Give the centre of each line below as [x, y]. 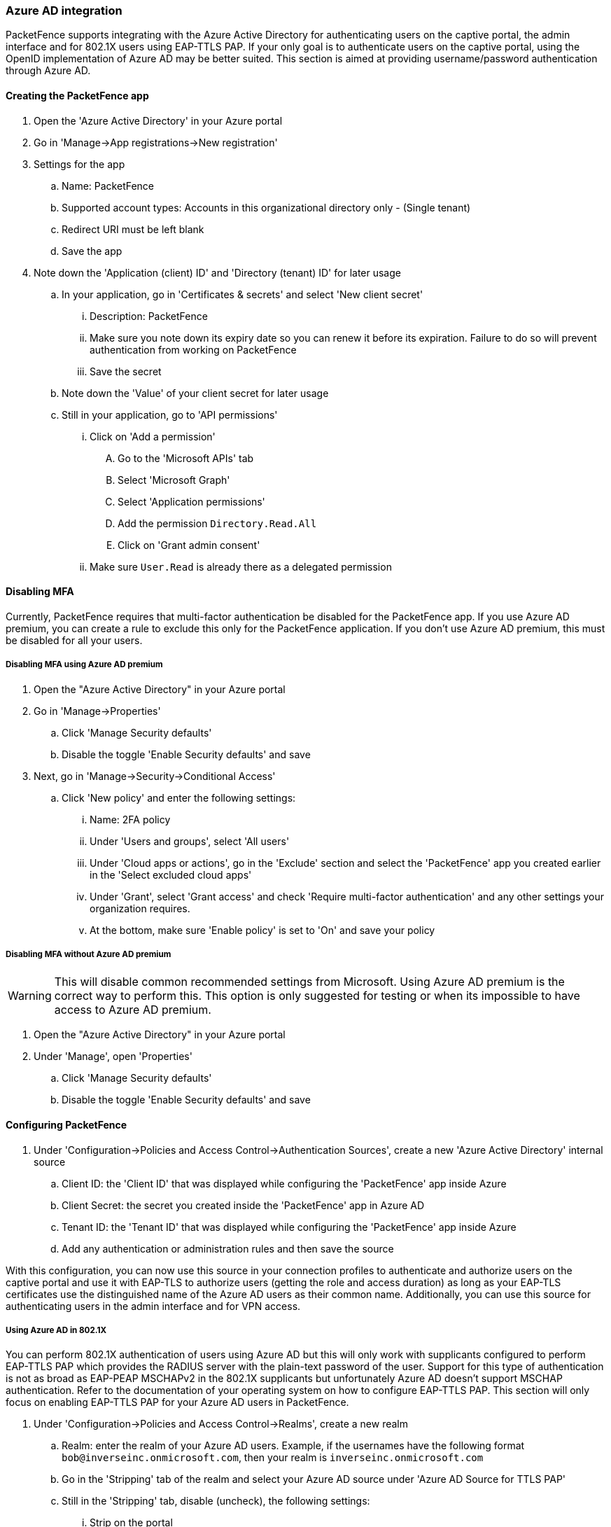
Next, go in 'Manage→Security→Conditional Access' [155, 776]
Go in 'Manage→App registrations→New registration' [156, 142]
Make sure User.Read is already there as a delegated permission [241, 566]
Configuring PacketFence [66, 1124]
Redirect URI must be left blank [133, 229]
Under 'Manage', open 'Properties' [113, 1057]
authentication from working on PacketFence [193, 349]
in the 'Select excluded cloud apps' [171, 874]
